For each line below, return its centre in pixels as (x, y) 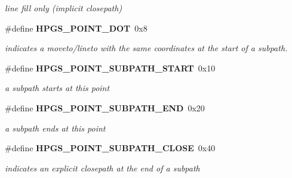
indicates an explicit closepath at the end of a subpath (102, 168)
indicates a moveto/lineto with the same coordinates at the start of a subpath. (146, 48)
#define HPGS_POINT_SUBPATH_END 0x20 (105, 107)
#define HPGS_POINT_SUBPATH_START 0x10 (110, 68)
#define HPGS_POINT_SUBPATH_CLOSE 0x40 (110, 148)
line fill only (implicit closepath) (64, 8)
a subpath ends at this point (55, 128)
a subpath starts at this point (57, 88)
